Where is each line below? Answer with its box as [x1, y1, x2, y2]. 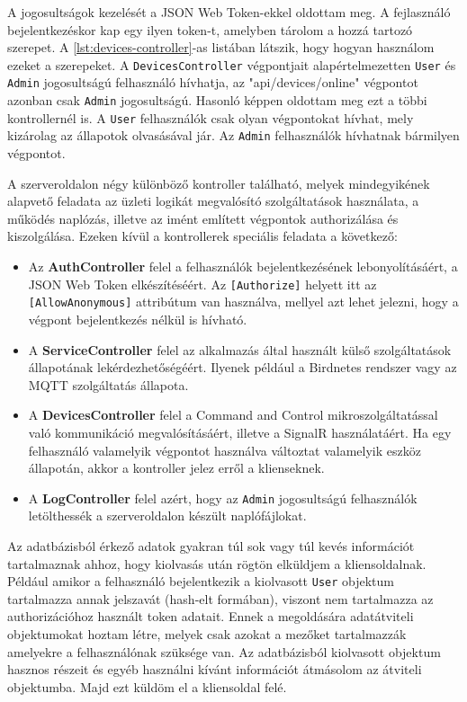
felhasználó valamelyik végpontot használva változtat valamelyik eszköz [28, 440, 421, 459]
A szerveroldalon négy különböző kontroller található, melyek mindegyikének [7, 173, 430, 192]
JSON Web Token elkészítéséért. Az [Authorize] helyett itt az [28, 274, 377, 293]
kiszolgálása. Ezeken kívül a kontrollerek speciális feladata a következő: [7, 227, 398, 245]
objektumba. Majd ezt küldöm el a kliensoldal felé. [7, 677, 287, 696]
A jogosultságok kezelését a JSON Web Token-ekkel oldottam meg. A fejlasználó [7, 3, 451, 21]
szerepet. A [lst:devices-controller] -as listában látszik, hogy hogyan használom [7, 38, 435, 57]
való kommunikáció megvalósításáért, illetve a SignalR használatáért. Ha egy [28, 422, 452, 441]
